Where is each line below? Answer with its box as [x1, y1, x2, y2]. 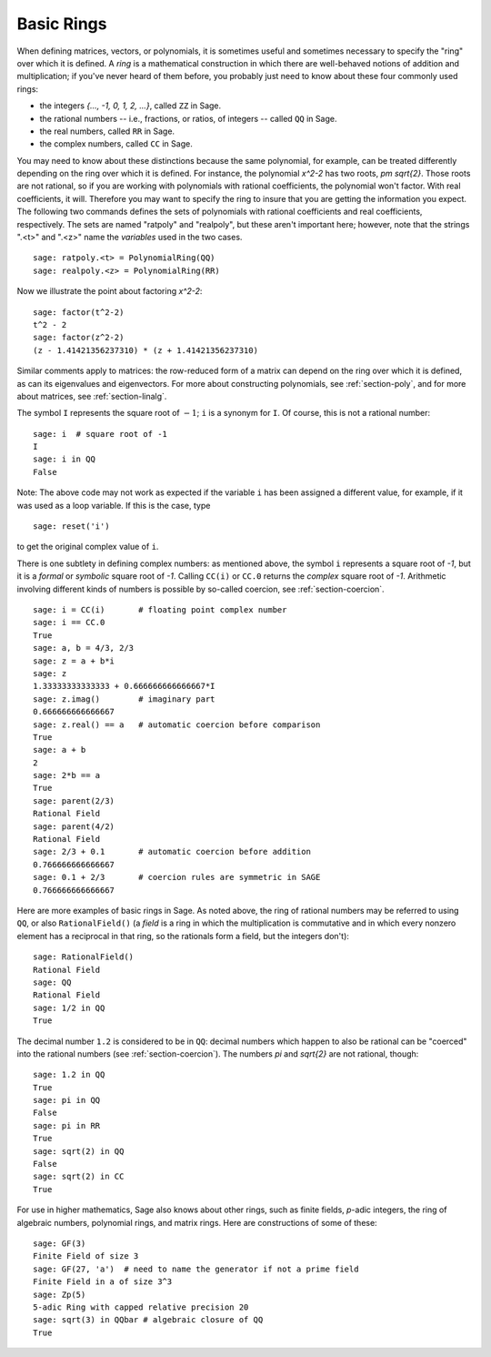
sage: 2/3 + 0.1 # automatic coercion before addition [33, 846, 311, 857]
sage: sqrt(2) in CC [33, 1171, 125, 1182]
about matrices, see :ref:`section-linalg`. [16, 390, 167, 401]
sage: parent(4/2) [33, 821, 115, 832]
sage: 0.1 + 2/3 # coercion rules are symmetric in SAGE [33, 872, 321, 883]
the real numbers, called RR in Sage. [39, 126, 175, 137]
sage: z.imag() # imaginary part [33, 694, 215, 704]
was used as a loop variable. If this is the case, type [16, 500, 211, 511]
